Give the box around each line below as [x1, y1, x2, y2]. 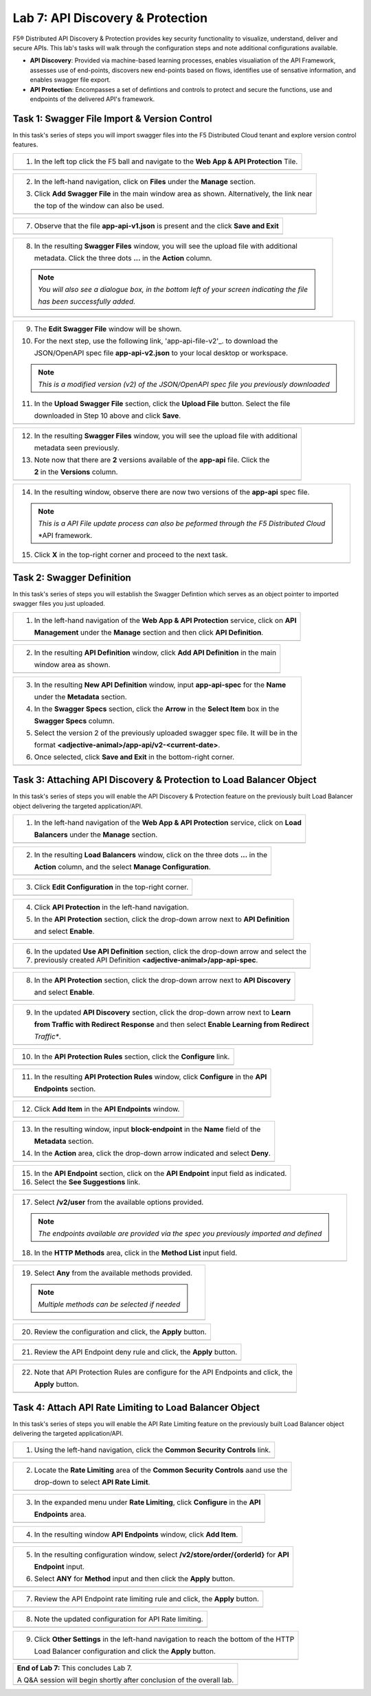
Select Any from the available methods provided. [34, 1268, 192, 1278]
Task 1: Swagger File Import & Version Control [12, 113, 212, 124]
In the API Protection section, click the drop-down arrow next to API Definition [34, 914, 290, 924]
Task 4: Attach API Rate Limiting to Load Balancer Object [12, 1401, 260, 1413]
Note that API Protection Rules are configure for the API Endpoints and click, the [34, 1368, 293, 1377]
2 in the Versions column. [34, 467, 118, 477]
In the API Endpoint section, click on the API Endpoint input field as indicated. [34, 1168, 287, 1178]
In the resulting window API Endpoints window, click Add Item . [34, 1530, 238, 1539]
